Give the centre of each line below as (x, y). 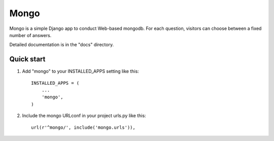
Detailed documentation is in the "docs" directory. (62, 45)
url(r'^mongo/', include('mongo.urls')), (83, 127)
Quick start (27, 59)
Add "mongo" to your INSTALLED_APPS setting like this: (80, 72)
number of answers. (30, 35)
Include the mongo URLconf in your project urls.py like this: (84, 116)
